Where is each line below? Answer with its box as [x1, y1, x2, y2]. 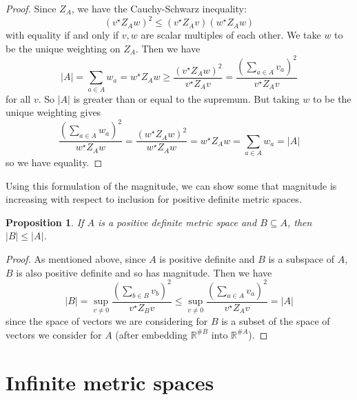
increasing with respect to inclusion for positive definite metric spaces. [6, 192, 302, 206]
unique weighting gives [6, 105, 101, 119]
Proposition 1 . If [6, 214, 84, 229]
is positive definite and [159, 251, 255, 266]
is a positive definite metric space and [97, 214, 257, 229]
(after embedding [115, 327, 187, 341]
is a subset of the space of [221, 314, 330, 328]
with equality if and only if [6, 28, 119, 42]
